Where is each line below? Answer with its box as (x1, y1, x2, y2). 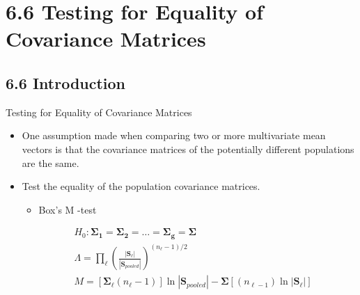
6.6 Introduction (6, 72, 126, 93)
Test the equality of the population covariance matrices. (22, 179, 260, 193)
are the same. (22, 155, 79, 170)
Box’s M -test (38, 202, 97, 216)
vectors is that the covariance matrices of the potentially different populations (22, 141, 354, 156)
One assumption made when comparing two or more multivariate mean (22, 128, 326, 143)
